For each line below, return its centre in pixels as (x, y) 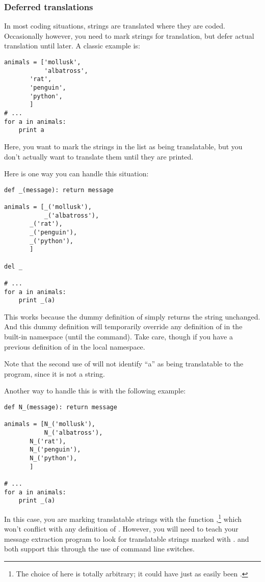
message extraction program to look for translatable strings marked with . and (127, 538)
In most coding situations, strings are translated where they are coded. (115, 26)
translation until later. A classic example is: (72, 46)
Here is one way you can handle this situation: (76, 174)
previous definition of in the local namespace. (75, 346)
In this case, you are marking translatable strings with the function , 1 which (123, 518)
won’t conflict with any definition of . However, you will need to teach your (121, 529)
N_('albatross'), (73, 433)
